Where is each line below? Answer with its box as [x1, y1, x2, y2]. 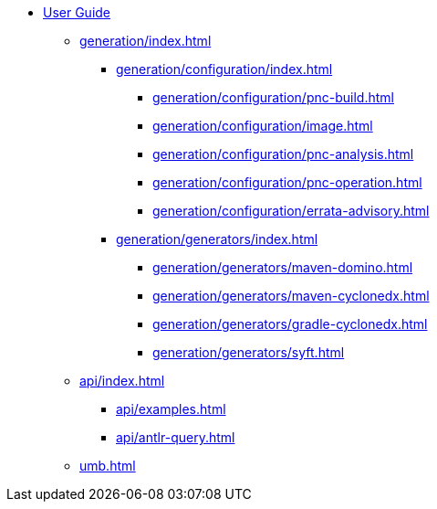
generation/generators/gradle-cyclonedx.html [152, 316, 428, 332]
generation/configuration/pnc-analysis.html [152, 146, 414, 162]
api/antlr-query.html [116, 429, 235, 445]
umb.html [79, 458, 136, 473]
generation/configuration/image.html [152, 118, 373, 133]
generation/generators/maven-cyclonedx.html [152, 288, 430, 303]
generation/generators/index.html [116, 231, 318, 247]
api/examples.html [116, 401, 226, 417]
